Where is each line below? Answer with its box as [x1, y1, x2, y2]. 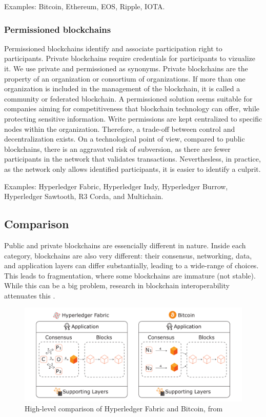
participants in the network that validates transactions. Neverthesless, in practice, [4, 153, 261, 164]
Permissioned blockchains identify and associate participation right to [4, 43, 222, 53]
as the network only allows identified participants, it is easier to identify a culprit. [4, 163, 261, 174]
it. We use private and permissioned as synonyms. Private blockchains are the [4, 63, 248, 73]
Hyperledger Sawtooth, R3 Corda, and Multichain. [4, 191, 163, 202]
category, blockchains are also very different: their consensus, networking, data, [4, 250, 252, 261]
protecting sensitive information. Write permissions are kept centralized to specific [4, 113, 262, 124]
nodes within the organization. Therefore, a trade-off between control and [4, 123, 235, 134]
